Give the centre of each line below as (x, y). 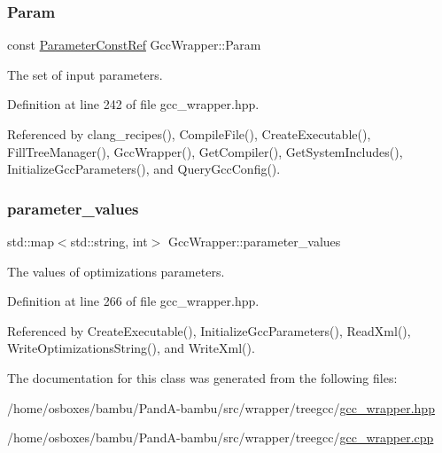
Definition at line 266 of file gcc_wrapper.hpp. (133, 301)
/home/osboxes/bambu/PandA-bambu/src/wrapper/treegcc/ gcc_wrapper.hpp (221, 407)
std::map (31, 241)
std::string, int (109, 241)
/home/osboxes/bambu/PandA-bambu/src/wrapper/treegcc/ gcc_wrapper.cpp (221, 437)
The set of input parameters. (85, 74)
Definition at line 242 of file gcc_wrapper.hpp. (133, 104)
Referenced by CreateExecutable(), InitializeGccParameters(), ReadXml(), (209, 330)
